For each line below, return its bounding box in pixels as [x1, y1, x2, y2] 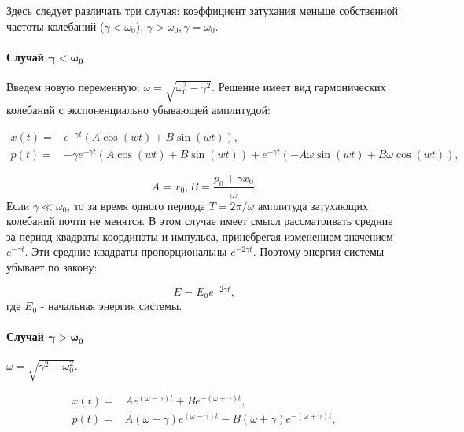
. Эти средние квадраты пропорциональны [24, 243, 227, 260]
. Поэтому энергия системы [252, 243, 385, 260]
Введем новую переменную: [6, 78, 140, 94]
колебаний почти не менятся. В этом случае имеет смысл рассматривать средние [6, 212, 393, 229]
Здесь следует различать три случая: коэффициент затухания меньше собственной [6, 2, 399, 18]
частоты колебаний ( [6, 17, 105, 34]
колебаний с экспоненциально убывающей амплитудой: [6, 101, 271, 117]
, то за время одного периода [67, 197, 206, 213]
